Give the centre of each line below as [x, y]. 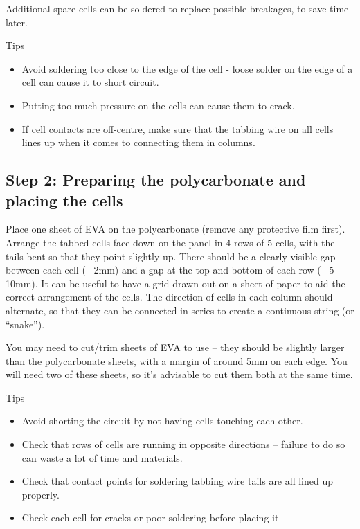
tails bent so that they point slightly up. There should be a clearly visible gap [171, 256]
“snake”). [25, 324]
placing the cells [64, 200]
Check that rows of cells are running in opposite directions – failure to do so [183, 444]
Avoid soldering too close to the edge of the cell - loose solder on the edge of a [187, 68]
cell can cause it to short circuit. [90, 82]
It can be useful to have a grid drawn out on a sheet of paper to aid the [193, 283]
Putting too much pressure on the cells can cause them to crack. [158, 105]
